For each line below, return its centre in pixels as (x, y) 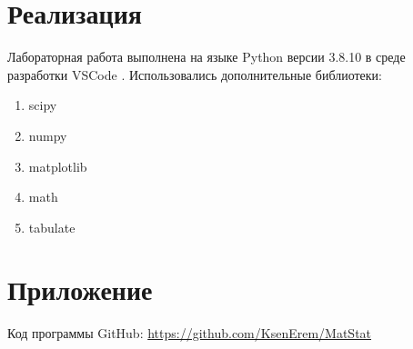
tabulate (52, 227)
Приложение (80, 289)
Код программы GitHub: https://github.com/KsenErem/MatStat (190, 333)
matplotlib (58, 166)
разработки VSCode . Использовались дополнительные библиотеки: (195, 74)
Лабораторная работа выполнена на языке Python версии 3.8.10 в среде (206, 57)
